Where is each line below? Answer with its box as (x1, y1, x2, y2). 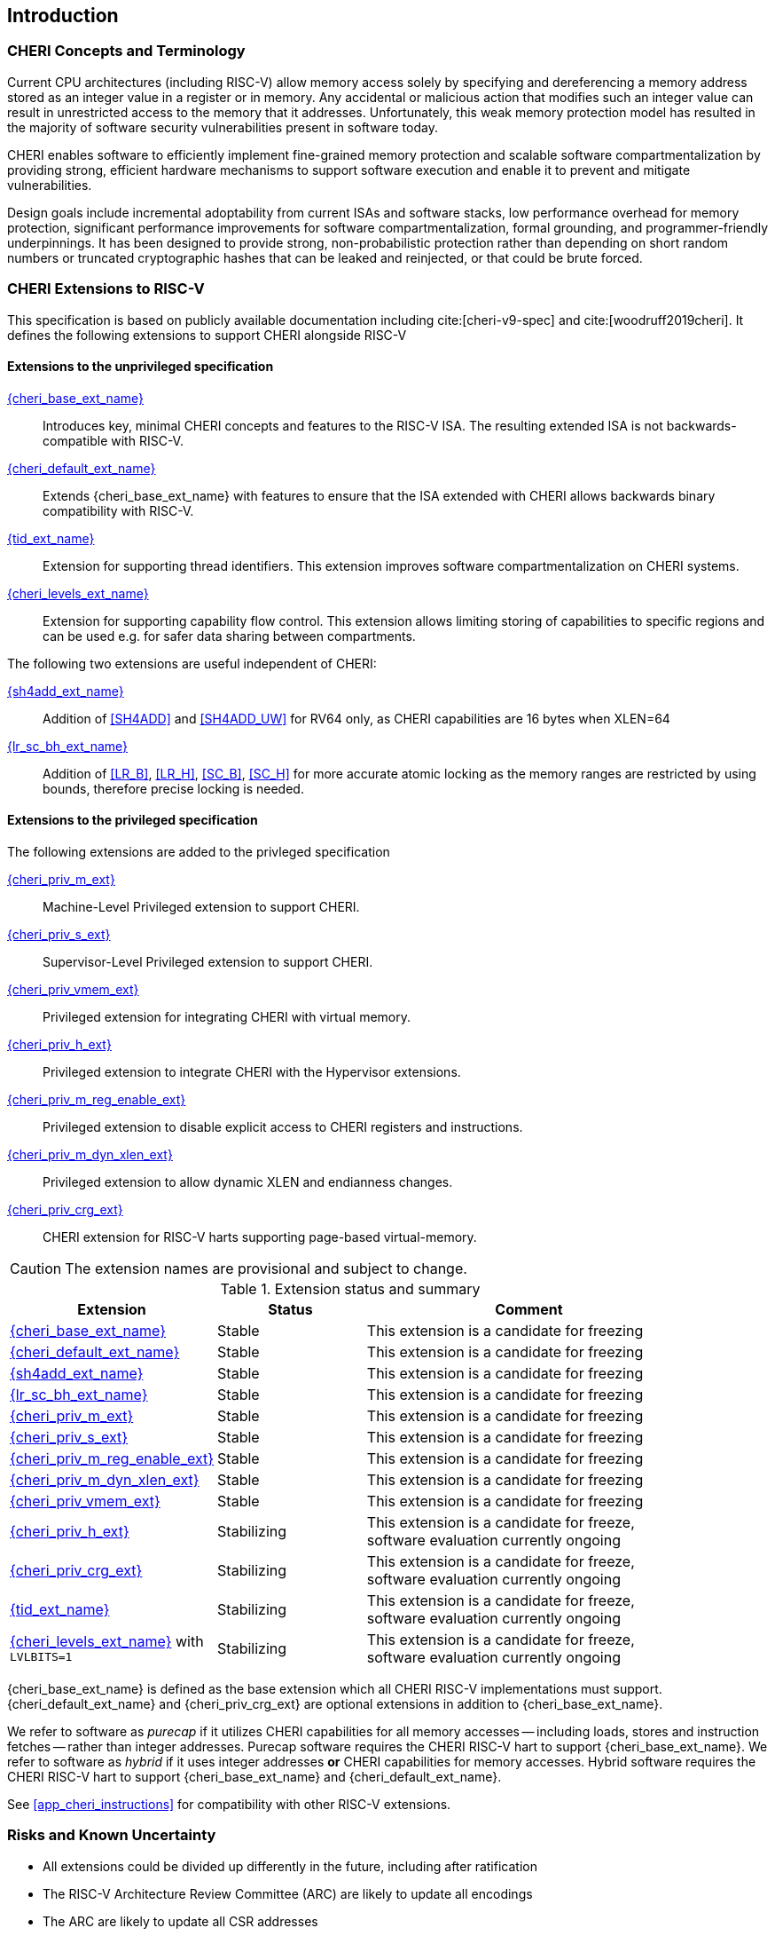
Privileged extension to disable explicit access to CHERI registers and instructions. (43, 1118, 523, 1134)
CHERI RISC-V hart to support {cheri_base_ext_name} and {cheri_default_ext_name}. (7, 1768, 502, 1784)
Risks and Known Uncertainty (7, 1826, 216, 1845)
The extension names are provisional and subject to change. (65, 1259, 467, 1277)
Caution (10, 1259, 62, 1277)
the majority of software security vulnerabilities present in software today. (7, 119, 438, 135)
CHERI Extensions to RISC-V (7, 280, 205, 298)
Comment (495, 1300, 563, 1318)
